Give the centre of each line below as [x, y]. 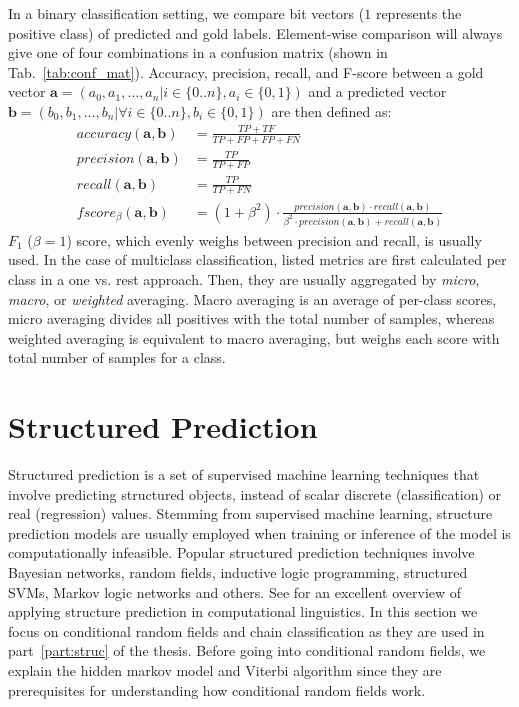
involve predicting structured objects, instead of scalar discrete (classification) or [255, 493]
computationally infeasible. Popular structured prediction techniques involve [241, 552]
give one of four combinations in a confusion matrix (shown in [198, 52]
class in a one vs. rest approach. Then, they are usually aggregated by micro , [244, 279]
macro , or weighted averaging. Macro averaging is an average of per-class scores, [252, 298]
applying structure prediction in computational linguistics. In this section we [243, 611]
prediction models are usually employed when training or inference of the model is [259, 532]
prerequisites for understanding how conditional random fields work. [217, 689]
